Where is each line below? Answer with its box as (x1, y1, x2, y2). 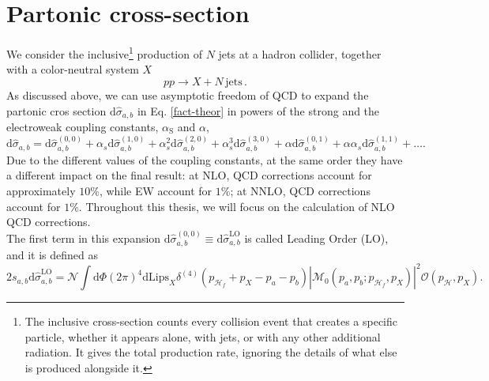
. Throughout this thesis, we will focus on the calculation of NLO (78, 198, 395, 214)
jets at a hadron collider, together (218, 45, 382, 62)
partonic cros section (6, 102, 107, 119)
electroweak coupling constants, (6, 119, 159, 135)
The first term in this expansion (6, 229, 161, 246)
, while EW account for (99, 183, 213, 199)
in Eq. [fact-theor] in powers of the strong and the (137, 102, 380, 119)
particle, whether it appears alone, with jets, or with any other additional (24, 328, 381, 345)
